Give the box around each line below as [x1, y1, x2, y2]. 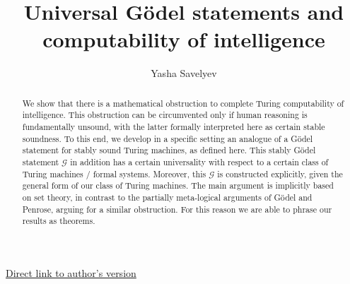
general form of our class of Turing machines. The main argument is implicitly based [22, 179, 334, 191]
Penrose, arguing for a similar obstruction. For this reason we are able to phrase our [22, 203, 332, 215]
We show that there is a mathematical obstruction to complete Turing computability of [22, 97, 344, 109]
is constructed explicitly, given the [217, 167, 343, 179]
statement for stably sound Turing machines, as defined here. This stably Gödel [22, 144, 316, 156]
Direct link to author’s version [6, 265, 136, 280]
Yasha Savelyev [151, 66, 217, 81]
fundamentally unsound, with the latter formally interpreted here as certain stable [22, 121, 325, 133]
